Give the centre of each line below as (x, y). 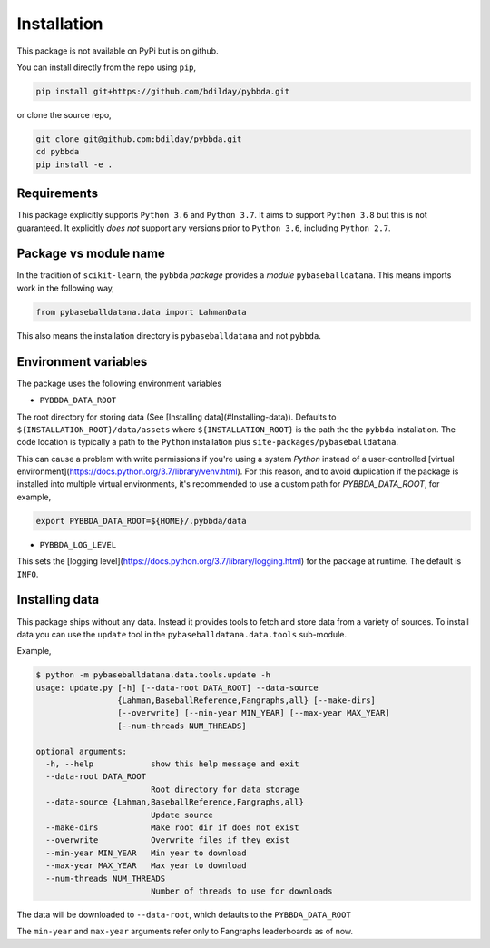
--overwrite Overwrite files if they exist (168, 840)
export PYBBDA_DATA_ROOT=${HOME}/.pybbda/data (141, 521)
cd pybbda (58, 152)
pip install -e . (74, 164)
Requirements (58, 194)
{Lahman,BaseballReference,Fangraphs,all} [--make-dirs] (246, 701)
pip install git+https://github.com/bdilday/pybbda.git (163, 91)
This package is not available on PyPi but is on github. (118, 51)
